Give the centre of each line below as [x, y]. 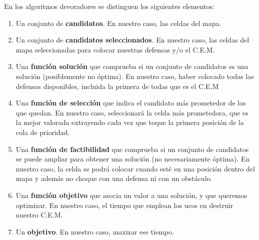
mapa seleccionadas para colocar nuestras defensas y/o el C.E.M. [115, 49]
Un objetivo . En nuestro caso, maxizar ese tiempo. [95, 231]
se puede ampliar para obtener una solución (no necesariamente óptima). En [133, 159]
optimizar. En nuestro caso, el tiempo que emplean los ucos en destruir [124, 205]
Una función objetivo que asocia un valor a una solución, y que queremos [131, 195]
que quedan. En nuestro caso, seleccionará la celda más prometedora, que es [132, 112]
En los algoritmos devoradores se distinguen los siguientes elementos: [109, 6]
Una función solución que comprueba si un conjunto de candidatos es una [132, 66]
